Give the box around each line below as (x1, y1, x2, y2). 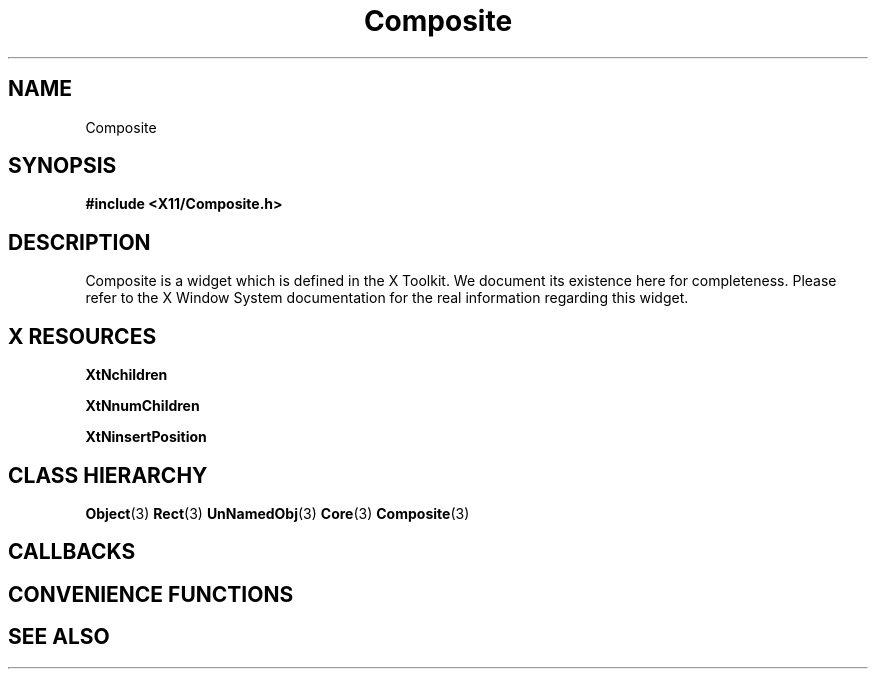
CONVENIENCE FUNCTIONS (8, 581, 294, 607)
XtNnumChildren (85, 397, 200, 415)
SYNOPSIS (8, 153, 117, 179)
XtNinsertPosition (85, 428, 207, 446)
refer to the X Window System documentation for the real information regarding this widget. (85, 289, 689, 307)
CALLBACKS (8, 539, 136, 565)
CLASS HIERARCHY (8, 462, 208, 488)
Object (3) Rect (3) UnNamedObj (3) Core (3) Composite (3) (85, 504, 470, 522)
